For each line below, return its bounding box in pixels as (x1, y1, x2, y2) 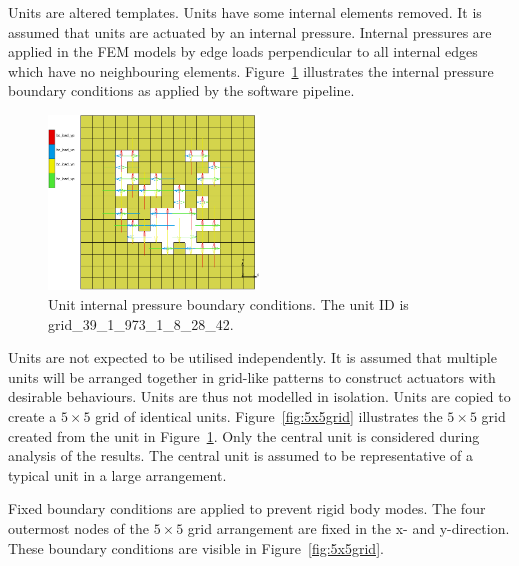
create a (8, 405, 57, 426)
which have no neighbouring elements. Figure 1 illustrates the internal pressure (8, 60, 494, 81)
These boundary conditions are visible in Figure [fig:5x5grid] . (8, 537, 384, 558)
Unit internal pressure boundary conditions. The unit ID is (48, 294, 409, 315)
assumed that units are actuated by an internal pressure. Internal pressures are (8, 21, 492, 42)
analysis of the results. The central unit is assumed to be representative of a (8, 445, 474, 466)
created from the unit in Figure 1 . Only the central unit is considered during (8, 425, 480, 446)
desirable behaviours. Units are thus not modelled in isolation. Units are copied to (8, 386, 511, 407)
